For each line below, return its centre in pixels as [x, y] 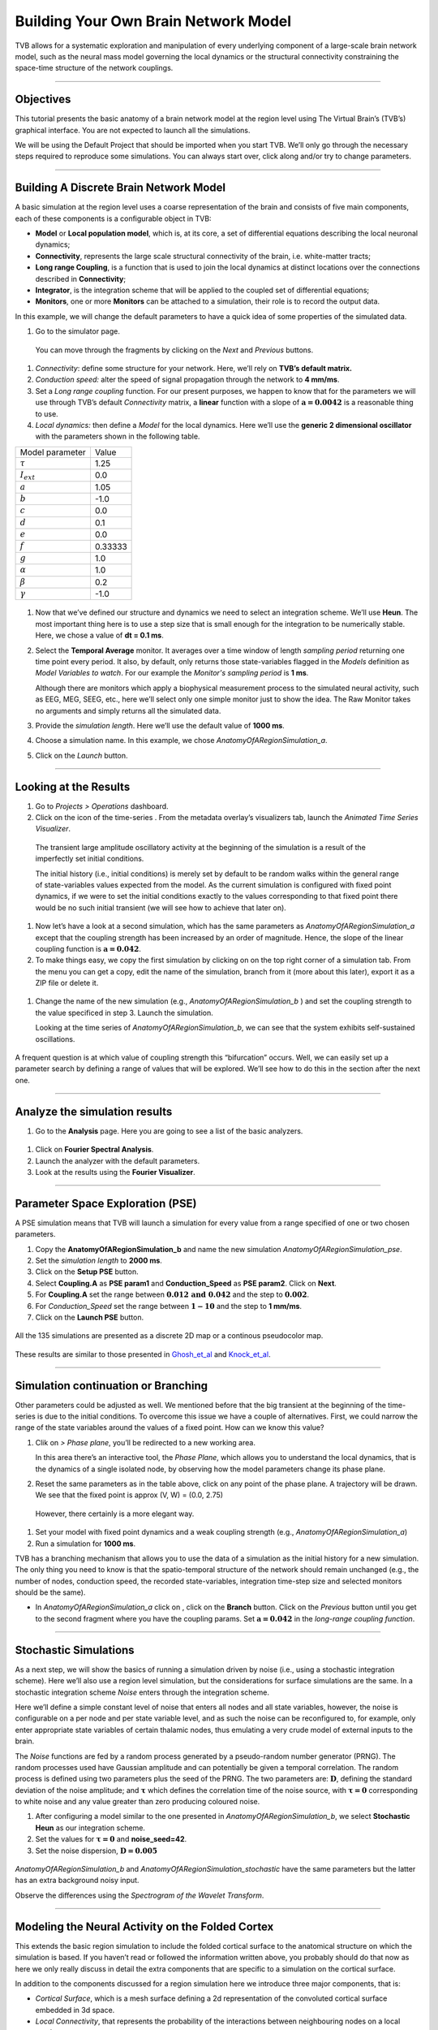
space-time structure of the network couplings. [94, 68]
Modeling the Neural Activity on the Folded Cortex [144, 1926]
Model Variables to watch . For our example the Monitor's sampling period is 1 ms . [172, 673]
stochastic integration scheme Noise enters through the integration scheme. [142, 1692]
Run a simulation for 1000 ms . [86, 1544]
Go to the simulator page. [78, 331]
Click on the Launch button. [82, 755]
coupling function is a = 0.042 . [88, 948]
